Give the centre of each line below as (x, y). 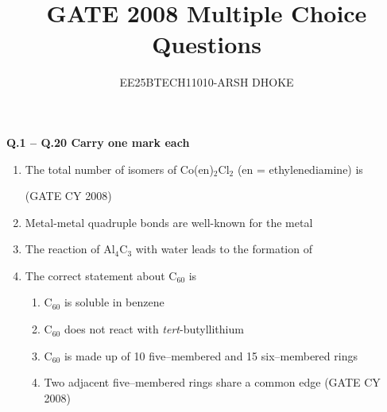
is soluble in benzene (114, 302)
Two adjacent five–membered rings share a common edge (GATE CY (212, 382)
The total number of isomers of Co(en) (119, 169)
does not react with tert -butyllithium (154, 329)
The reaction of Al (70, 249)
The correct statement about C (101, 275)
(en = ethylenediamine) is (300, 169)
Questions (207, 44)
